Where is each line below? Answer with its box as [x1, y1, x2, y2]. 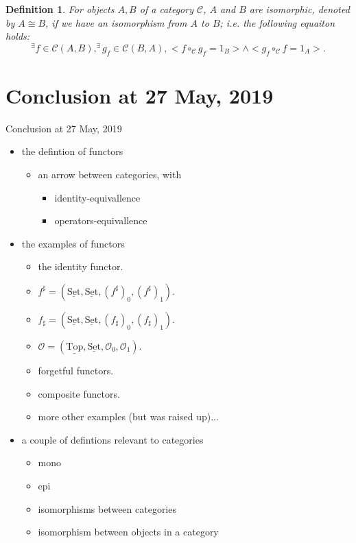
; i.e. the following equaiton [219, 15, 335, 29]
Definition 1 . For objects [5, 2, 115, 16]
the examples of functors [21, 236, 125, 250]
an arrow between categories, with [38, 167, 182, 181]
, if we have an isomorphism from [45, 15, 187, 29]
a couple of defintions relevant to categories [21, 432, 204, 446]
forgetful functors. [38, 363, 114, 377]
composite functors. [38, 386, 120, 400]
